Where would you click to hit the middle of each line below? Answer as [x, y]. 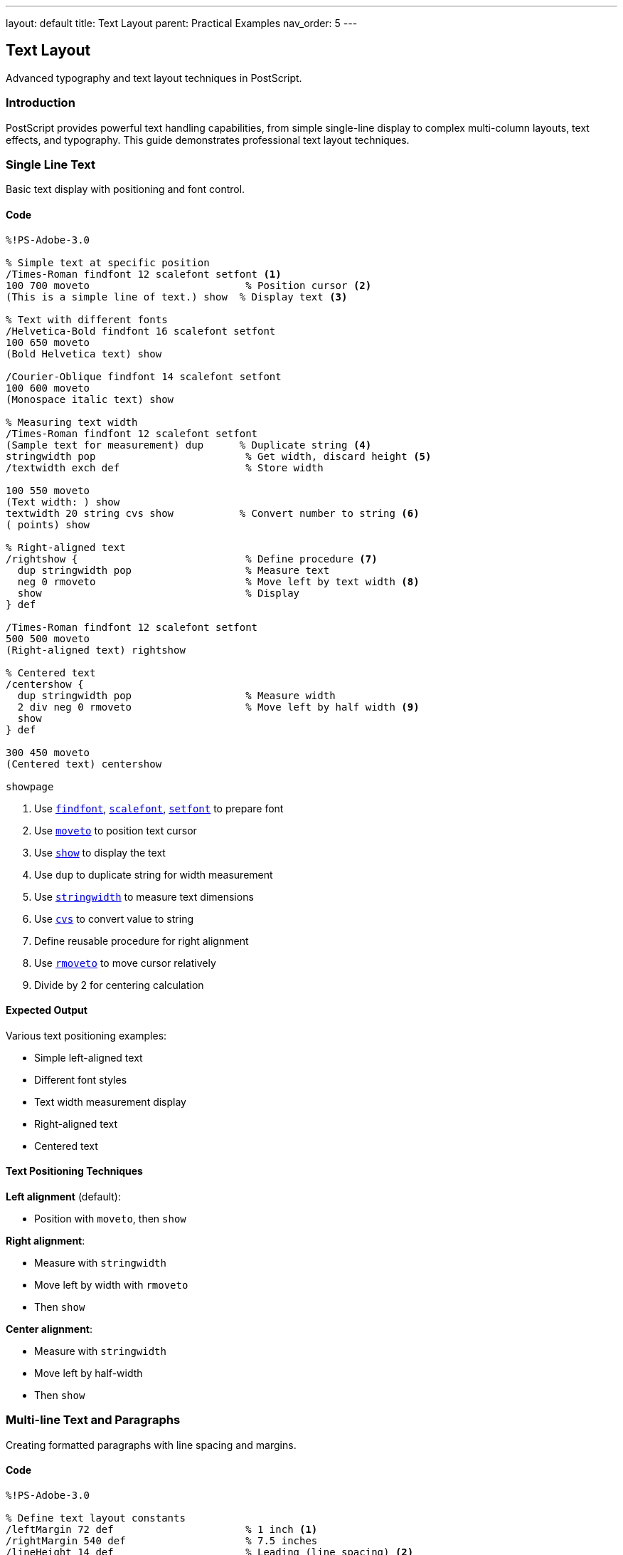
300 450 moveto [48, 752]
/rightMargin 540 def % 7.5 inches [162, 1540]
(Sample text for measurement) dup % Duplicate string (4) [189, 445]
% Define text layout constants [96, 1518]
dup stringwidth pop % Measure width [176, 695]
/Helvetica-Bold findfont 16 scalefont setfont [141, 331]
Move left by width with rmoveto [111, 1285]
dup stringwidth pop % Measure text [174, 570]
